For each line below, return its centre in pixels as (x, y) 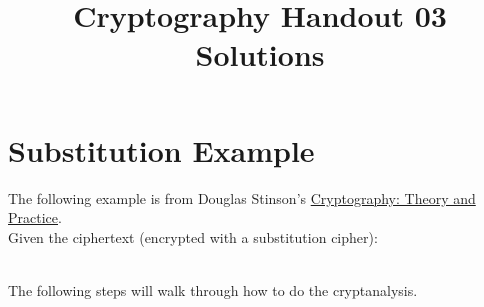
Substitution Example (161, 149)
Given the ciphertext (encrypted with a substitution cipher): (193, 236)
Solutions (260, 54)
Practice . (35, 217)
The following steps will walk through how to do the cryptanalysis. (213, 289)
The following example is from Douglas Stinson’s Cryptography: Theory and (242, 197)
